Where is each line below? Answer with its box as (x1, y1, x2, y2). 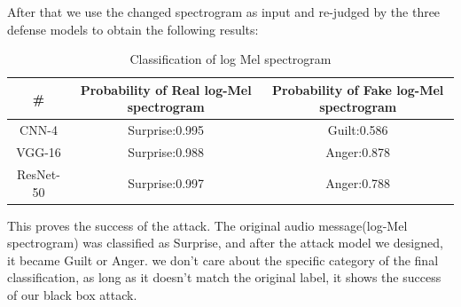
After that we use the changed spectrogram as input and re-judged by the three (7, 3, 441, 20)
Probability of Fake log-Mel (272, 80, 444, 98)
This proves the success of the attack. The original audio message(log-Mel (7, 216, 408, 234)
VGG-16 (16, 143, 61, 161)
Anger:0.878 (325, 143, 391, 161)
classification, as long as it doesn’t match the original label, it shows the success (7, 268, 441, 287)
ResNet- (17, 164, 60, 183)
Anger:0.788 (325, 173, 391, 192)
